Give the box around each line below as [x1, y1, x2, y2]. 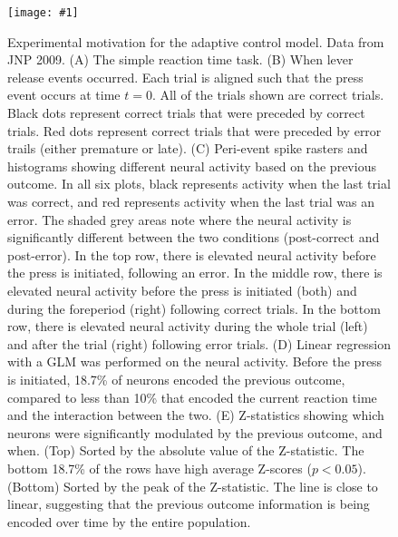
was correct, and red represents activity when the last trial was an [7, 192, 375, 210]
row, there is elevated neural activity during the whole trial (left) [7, 317, 368, 336]
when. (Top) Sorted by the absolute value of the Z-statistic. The [7, 441, 364, 460]
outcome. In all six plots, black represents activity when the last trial [7, 174, 391, 193]
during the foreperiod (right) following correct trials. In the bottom [7, 298, 381, 317]
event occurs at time [7, 85, 121, 104]
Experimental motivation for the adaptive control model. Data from [7, 32, 384, 51]
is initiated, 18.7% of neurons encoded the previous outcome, [7, 369, 345, 388]
